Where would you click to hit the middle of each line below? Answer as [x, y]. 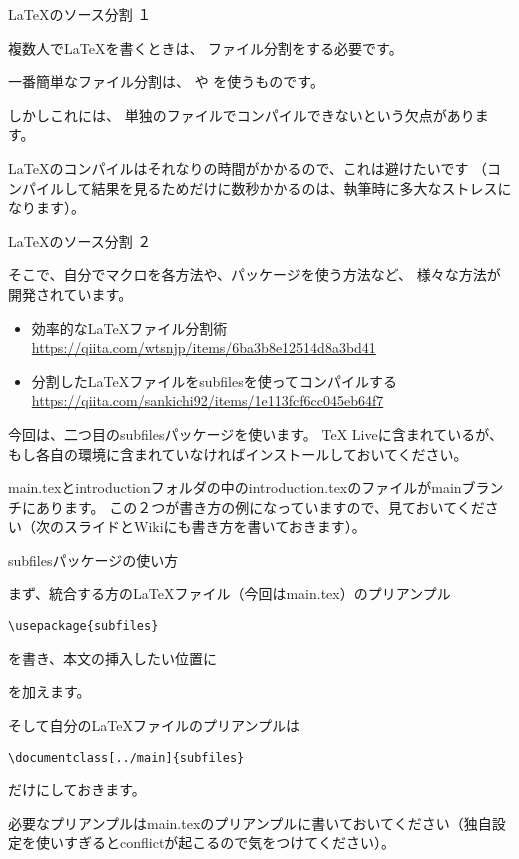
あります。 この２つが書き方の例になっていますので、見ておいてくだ [260, 506]
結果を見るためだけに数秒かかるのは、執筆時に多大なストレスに [301, 187]
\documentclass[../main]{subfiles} [126, 757]
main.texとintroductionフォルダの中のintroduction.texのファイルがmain [235, 487]
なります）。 [46, 207]
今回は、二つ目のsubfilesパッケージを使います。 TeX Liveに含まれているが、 [255, 433]
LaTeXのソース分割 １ [80, 14]
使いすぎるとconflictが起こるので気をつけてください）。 [215, 842]
